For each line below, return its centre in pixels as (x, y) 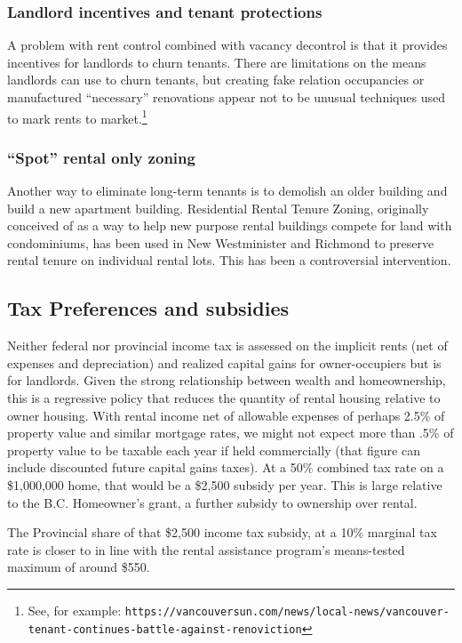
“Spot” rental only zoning (101, 157)
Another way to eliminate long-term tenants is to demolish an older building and (227, 191)
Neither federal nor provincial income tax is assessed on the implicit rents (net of (227, 346)
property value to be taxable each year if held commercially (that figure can (214, 450)
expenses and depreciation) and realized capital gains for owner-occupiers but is (224, 362)
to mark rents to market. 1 (77, 117)
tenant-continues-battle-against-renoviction (165, 629)
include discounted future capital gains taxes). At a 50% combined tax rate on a (226, 467)
